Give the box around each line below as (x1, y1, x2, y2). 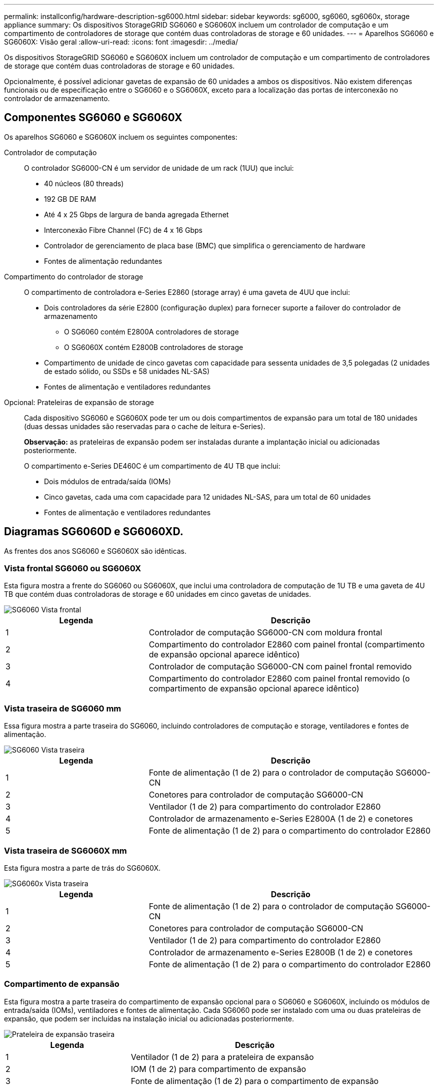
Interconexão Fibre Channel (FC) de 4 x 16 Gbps (44, 225, 202, 234)
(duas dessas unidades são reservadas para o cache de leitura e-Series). (24, 422, 265, 431)
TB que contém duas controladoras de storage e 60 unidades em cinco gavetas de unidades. (4, 590, 311, 599)
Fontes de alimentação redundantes (44, 256, 162, 265)
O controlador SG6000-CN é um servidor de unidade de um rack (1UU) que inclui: (24, 163, 294, 172)
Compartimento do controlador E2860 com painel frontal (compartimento (148, 639, 425, 650)
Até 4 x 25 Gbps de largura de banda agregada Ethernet (44, 210, 229, 219)
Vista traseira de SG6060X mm (4, 845, 127, 856)
